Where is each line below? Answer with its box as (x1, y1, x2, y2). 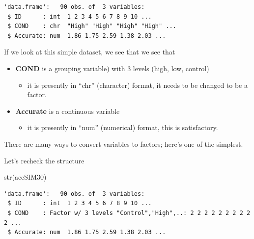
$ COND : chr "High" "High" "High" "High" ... (7, 23, 176, 30)
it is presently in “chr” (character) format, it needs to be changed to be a (27, 80, 248, 90)
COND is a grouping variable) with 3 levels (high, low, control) (15, 63, 209, 73)
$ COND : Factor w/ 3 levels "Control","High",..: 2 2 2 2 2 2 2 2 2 (7, 209, 251, 216)
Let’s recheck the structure (4, 155, 85, 165)
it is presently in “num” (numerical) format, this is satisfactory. (27, 122, 218, 133)
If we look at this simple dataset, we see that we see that (4, 47, 175, 57)
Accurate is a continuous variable (15, 106, 120, 116)
